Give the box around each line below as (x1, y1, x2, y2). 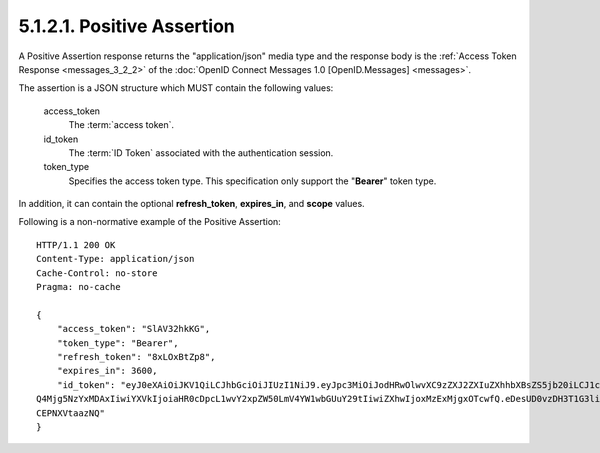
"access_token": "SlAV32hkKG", (56, 323, 211, 335)
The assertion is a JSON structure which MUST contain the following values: (18, 82, 334, 94)
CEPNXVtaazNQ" (36, 407, 105, 419)
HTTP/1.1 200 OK (36, 239, 116, 250)
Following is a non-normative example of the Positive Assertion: (18, 216, 282, 228)
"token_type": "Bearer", (56, 337, 179, 349)
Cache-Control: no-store (36, 267, 158, 279)
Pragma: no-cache (36, 281, 121, 293)
